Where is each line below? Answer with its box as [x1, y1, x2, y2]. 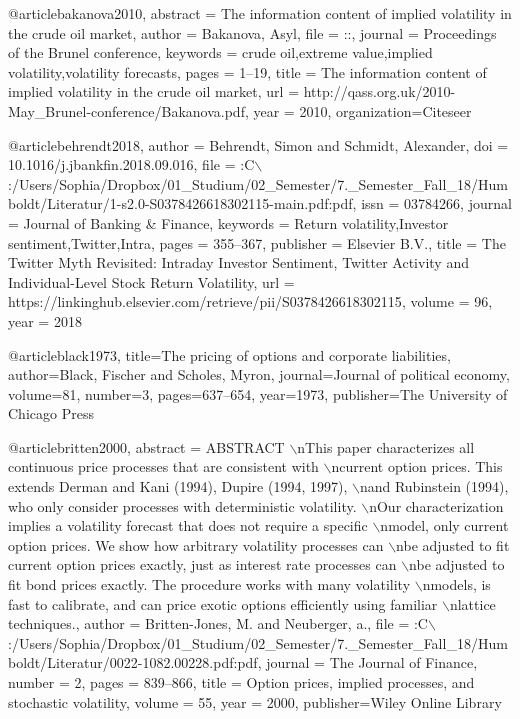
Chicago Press [8, 403, 94, 424]
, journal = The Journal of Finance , [257, 652, 478, 673]
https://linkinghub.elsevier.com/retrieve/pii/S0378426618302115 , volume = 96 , [8, 291, 493, 312]
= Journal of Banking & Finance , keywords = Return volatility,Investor [8, 212, 449, 233]
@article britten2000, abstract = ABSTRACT [8, 436, 285, 457]
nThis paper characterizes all [297, 436, 475, 457]
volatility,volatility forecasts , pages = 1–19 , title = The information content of [8, 61, 487, 82]
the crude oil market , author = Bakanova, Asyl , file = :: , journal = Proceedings [8, 22, 497, 43]
